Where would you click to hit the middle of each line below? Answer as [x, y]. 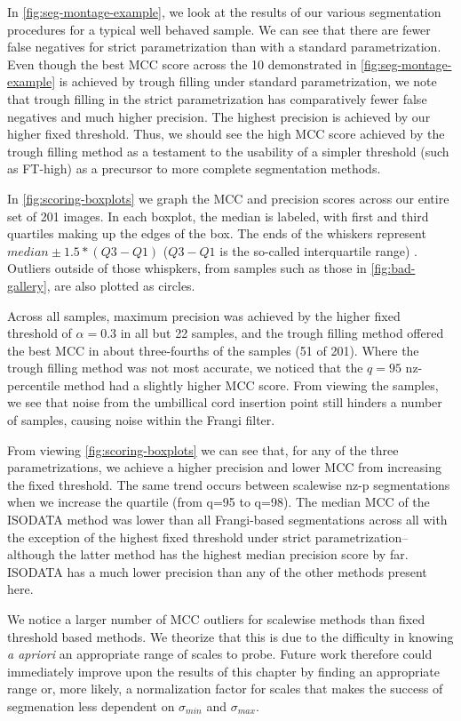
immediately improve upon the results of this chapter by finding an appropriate [223, 671]
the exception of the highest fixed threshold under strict [159, 537]
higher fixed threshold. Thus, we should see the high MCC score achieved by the [226, 134]
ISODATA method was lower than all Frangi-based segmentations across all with [227, 520]
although [31, 554]
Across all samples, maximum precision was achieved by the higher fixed [204, 315]
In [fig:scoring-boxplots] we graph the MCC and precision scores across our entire [228, 198]
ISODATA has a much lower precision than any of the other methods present [217, 571]
